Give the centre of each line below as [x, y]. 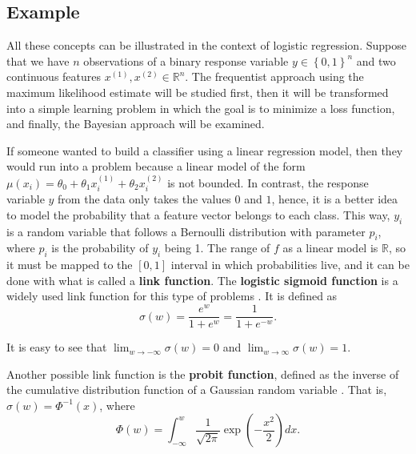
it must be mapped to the [70, 265]
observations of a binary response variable [186, 60]
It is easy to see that [57, 347]
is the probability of [100, 248]
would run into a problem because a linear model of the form [156, 166]
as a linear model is [330, 248]
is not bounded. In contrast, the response [268, 182]
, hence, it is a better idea [335, 199]
